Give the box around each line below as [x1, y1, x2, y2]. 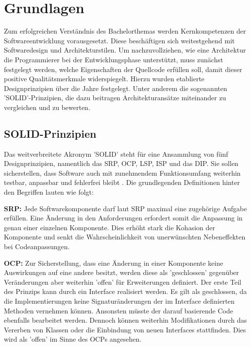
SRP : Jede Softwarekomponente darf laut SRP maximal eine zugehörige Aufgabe [4, 203, 247, 213]
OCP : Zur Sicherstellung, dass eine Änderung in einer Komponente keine [4, 257, 223, 268]
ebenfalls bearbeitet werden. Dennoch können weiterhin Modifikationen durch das [4, 315, 247, 325]
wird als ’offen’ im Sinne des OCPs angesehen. [4, 334, 142, 344]
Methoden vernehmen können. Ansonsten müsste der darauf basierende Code [4, 305, 233, 315]
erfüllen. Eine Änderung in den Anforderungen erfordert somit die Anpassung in [4, 213, 243, 223]
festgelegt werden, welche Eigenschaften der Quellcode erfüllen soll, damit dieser [4, 64, 242, 74]
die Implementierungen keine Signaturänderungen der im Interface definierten [4, 295, 235, 306]
